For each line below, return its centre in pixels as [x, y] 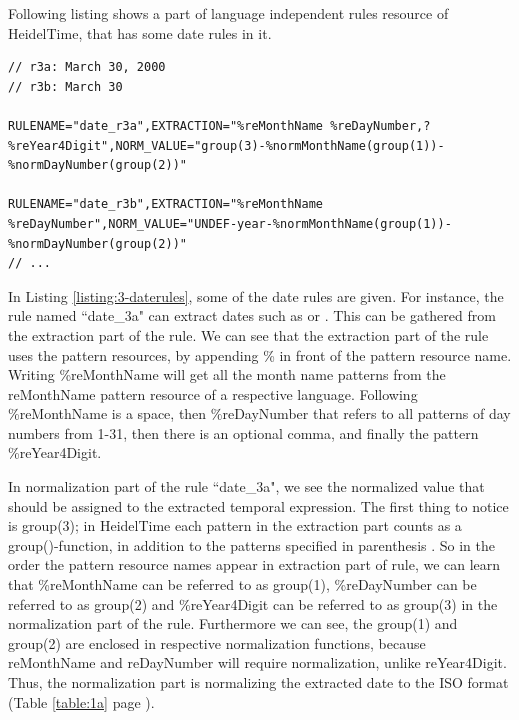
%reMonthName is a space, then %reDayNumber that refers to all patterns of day [259, 413]
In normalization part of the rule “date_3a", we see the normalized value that [246, 486]
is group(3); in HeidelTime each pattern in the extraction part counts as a [235, 525]
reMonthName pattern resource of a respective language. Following [213, 393]
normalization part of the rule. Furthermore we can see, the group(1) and [233, 623]
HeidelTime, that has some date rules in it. [140, 32]
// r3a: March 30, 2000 [87, 67]
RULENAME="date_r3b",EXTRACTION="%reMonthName [165, 204]
